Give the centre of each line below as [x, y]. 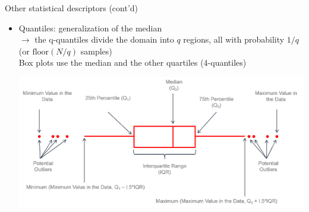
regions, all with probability [234, 39]
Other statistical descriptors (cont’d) [72, 8]
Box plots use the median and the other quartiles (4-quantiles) [133, 62]
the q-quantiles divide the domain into [104, 39]
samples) [96, 51]
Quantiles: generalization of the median [90, 28]
